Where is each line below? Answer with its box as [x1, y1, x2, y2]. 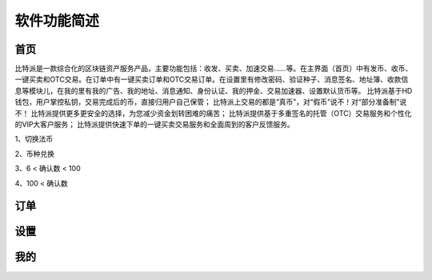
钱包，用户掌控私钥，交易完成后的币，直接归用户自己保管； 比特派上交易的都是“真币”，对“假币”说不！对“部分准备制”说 [14, 97, 407, 107]
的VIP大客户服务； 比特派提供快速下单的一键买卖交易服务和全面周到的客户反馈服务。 [14, 120, 295, 130]
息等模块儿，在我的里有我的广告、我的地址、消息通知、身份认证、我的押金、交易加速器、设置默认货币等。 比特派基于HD [14, 86, 413, 95]
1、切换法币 [14, 134, 54, 144]
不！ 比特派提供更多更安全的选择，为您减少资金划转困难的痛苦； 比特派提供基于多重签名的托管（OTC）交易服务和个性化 [14, 108, 412, 118]
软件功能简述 [14, 12, 100, 30]
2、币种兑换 [14, 149, 55, 158]
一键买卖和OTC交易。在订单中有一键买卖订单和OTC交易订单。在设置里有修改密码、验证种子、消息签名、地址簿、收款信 [14, 74, 409, 84]
